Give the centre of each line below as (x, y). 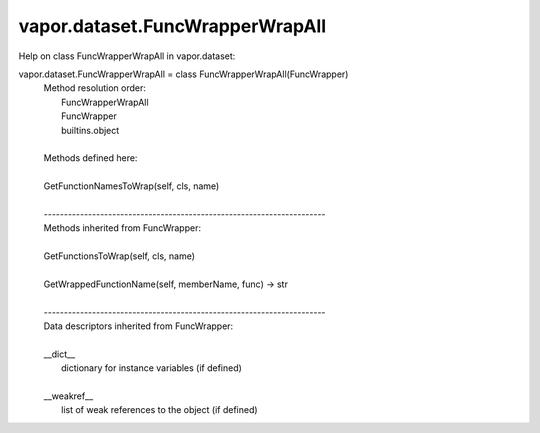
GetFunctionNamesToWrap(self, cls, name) (131, 186)
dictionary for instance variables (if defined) (151, 368)
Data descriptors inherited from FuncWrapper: (138, 326)
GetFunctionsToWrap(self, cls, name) (119, 256)
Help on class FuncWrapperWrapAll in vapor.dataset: (127, 56)
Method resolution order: (95, 88)
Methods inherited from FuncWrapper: (122, 228)
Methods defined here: (90, 158)
